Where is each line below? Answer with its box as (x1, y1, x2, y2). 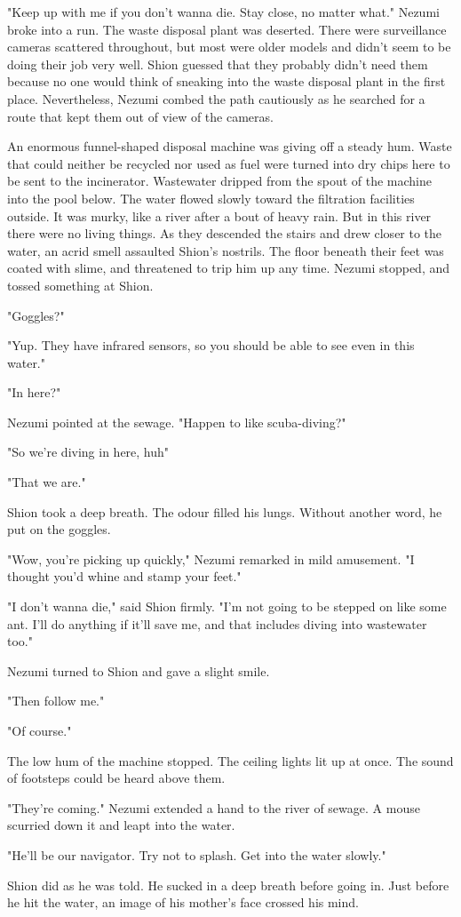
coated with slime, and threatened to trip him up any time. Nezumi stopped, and (7, 259, 450, 277)
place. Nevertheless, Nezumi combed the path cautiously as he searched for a (7, 89, 425, 108)
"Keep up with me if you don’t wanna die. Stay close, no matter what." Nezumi (7, 3, 440, 20)
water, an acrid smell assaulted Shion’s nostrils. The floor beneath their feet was (7, 241, 444, 259)
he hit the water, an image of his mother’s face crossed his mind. (7, 893, 359, 912)
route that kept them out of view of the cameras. (7, 107, 274, 125)
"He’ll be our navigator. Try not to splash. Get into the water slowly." (7, 845, 386, 864)
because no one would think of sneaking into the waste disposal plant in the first (7, 72, 446, 91)
